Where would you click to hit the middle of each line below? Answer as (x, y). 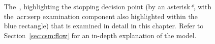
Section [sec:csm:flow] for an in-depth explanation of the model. (100, 35)
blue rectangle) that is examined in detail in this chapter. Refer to (104, 26)
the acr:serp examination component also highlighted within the (101, 16)
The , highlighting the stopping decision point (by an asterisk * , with (108, 6)
